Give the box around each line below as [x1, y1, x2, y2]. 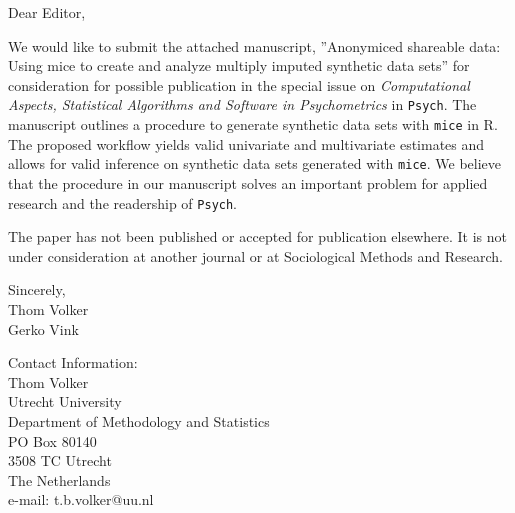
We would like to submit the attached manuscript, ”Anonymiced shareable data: [8, 35, 501, 56]
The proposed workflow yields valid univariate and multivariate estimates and [8, 133, 485, 154]
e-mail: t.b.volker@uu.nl [8, 489, 154, 510]
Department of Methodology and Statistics [8, 410, 270, 431]
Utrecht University [8, 391, 122, 412]
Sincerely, [8, 279, 66, 300]
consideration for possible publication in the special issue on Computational [8, 74, 470, 95]
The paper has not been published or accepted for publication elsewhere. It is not [8, 226, 508, 247]
